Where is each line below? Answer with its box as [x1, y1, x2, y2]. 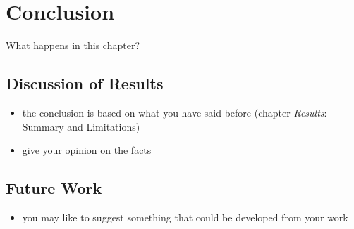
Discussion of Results [6, 72, 164, 94]
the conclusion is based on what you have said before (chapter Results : [22, 105, 327, 119]
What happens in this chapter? [6, 38, 140, 53]
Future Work [6, 177, 102, 199]
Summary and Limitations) [22, 119, 140, 133]
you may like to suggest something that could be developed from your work [22, 209, 348, 224]
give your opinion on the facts [22, 143, 152, 157]
